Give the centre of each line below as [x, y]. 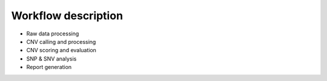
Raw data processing [53, 34]
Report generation [49, 67]
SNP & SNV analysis [51, 58]
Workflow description [67, 16]
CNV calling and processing [61, 41]
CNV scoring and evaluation [61, 50]
